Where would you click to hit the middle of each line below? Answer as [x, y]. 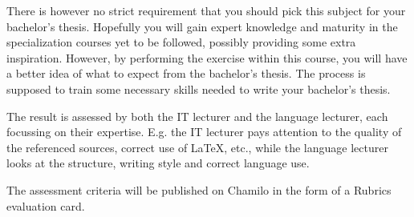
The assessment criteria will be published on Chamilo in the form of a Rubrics [199, 189]
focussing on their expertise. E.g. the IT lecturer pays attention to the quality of [204, 132]
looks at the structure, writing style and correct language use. [158, 163]
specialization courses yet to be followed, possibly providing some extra [181, 42]
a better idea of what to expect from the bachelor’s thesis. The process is [186, 73]
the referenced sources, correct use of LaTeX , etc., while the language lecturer [197, 147]
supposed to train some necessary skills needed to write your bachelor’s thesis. [199, 88]
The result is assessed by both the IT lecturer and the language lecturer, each [197, 116]
